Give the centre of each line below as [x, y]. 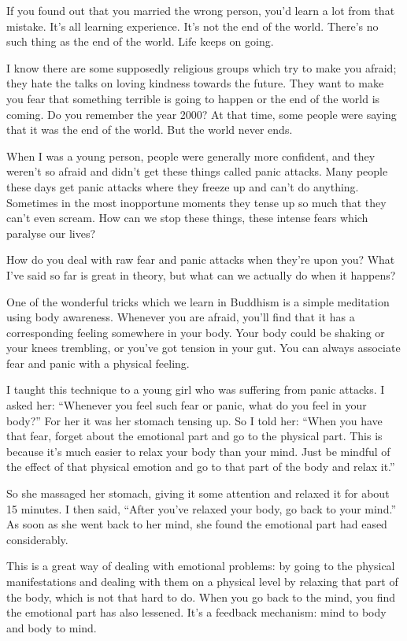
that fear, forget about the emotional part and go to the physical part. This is [194, 436]
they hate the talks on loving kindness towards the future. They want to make [195, 83]
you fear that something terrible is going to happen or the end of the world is [193, 98]
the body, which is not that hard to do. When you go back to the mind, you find [201, 597]
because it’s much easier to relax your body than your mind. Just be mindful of [198, 451]
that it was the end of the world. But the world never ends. [150, 130]
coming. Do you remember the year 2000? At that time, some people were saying [202, 114]
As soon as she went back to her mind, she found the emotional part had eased [197, 524]
